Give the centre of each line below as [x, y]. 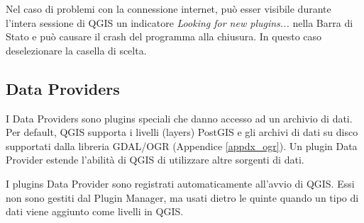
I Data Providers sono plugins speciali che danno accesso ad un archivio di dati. [179, 118]
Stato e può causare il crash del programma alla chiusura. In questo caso [164, 36]
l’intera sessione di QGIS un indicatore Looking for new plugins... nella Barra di [180, 22]
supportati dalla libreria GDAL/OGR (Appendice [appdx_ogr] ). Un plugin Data [182, 145]
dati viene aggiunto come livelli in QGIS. [95, 211]
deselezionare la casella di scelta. [76, 50]
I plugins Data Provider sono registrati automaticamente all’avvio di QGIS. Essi [180, 183]
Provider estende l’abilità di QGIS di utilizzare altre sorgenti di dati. [155, 160]
